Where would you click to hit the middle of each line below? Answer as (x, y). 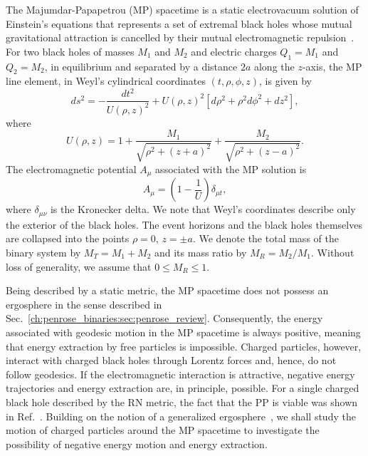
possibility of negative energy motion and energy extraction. (137, 444)
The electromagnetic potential (71, 169)
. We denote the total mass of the (266, 238)
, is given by (286, 81)
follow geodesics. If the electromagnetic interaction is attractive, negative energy (180, 374)
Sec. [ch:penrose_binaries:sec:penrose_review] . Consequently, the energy (164, 318)
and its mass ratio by (200, 253)
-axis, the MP (332, 66)
